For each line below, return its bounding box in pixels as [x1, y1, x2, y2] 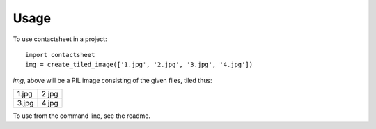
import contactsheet [25, 51, 95, 59]
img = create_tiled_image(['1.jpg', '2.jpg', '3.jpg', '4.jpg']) [25, 61, 253, 69]
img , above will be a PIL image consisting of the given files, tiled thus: [13, 76, 212, 84]
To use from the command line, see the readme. [13, 112, 151, 120]
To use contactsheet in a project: [13, 35, 107, 43]
